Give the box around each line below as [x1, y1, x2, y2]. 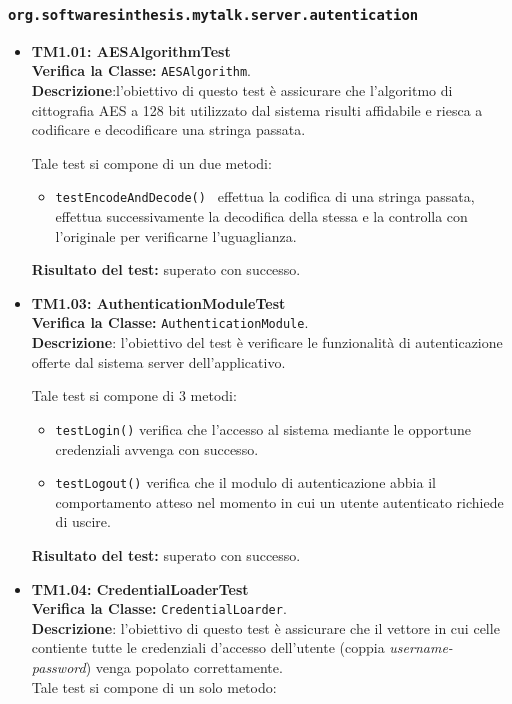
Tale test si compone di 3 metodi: [31, 385, 237, 406]
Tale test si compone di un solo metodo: [31, 676, 277, 697]
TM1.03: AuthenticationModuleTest [31, 292, 286, 313]
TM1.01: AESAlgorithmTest [31, 40, 231, 61]
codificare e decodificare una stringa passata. [31, 119, 306, 140]
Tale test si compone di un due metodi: [31, 152, 272, 173]
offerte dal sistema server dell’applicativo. [31, 351, 286, 372]
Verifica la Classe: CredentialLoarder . [31, 598, 287, 619]
